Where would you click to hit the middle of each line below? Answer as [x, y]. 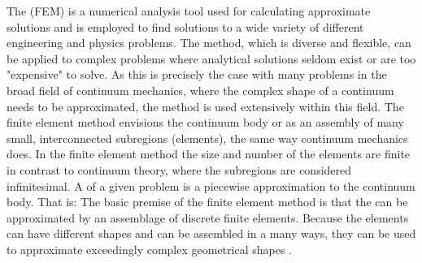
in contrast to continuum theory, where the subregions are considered [179, 169]
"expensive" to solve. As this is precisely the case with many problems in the [197, 74]
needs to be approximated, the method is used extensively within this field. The [205, 106]
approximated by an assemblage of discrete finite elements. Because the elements [208, 217]
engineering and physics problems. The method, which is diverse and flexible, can [209, 43]
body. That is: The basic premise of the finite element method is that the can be [207, 202]
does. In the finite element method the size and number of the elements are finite [209, 154]
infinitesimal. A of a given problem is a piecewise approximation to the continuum [211, 185]
